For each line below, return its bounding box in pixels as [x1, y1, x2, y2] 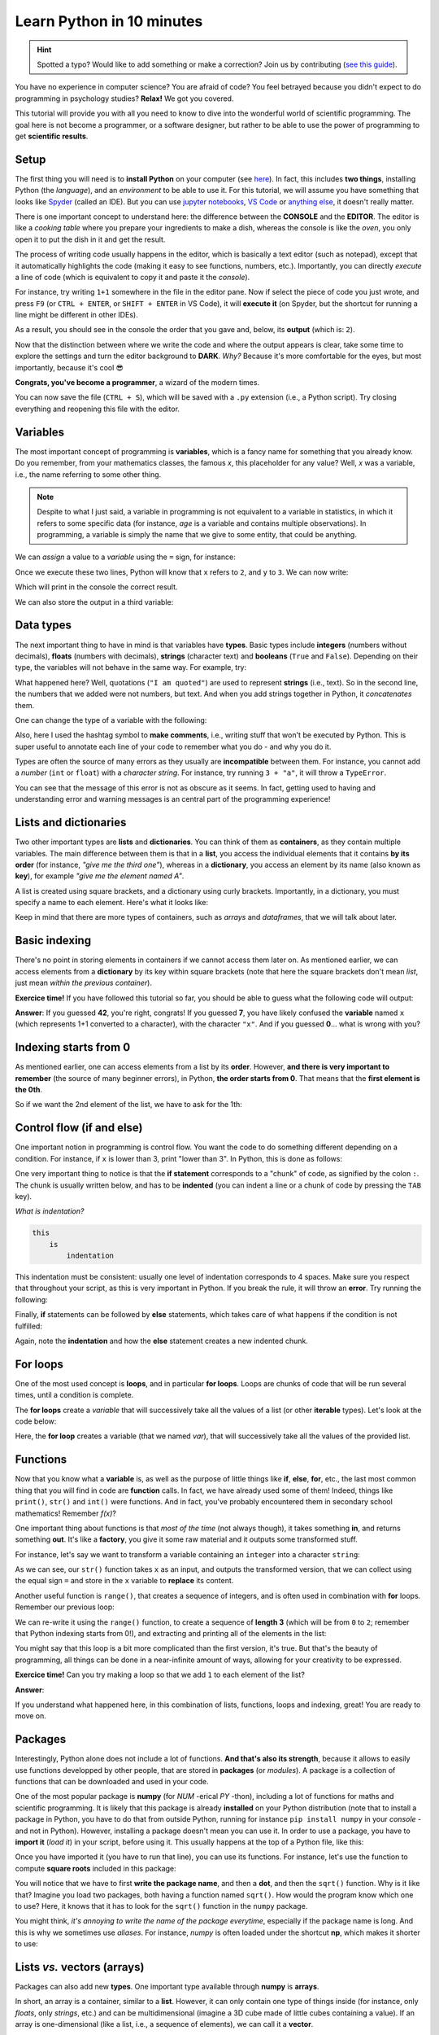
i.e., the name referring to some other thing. [15, 469, 162, 479]
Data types [15, 619, 72, 632]
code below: [15, 1416, 57, 1426]
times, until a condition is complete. [15, 1390, 134, 1400]
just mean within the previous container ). [15, 978, 152, 988]
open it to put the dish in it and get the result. [15, 234, 166, 244]
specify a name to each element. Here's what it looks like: [15, 898, 209, 908]
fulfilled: [15, 1321, 42, 1331]
